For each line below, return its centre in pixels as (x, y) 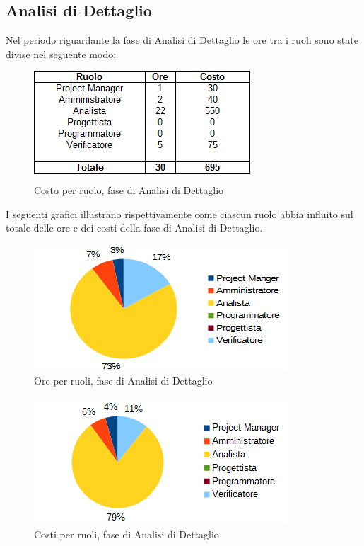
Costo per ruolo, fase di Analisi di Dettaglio (129, 189)
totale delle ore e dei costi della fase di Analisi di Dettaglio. (134, 228)
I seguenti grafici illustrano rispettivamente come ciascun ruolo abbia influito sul (180, 214)
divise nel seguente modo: (61, 53)
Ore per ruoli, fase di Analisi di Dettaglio (123, 381)
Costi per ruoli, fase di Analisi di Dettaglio (127, 534)
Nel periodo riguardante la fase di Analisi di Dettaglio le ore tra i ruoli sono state (182, 40)
